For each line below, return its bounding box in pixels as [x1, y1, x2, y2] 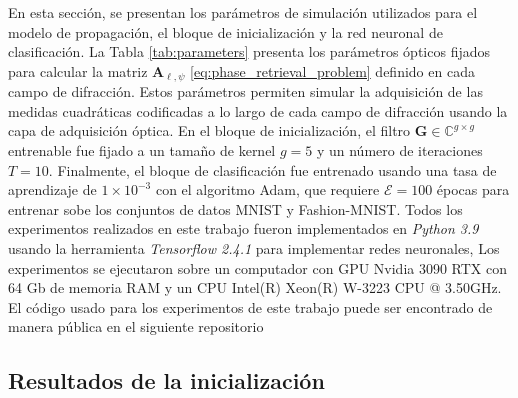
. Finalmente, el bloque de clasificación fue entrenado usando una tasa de [48, 159, 497, 180]
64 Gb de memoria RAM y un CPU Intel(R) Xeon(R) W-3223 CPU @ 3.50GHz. [8, 277, 502, 298]
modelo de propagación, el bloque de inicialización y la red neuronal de [8, 21, 443, 42]
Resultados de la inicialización [8, 365, 325, 396]
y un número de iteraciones [316, 140, 483, 161]
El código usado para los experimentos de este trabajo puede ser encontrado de [8, 296, 493, 317]
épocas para [436, 179, 510, 200]
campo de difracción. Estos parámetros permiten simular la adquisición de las [8, 81, 483, 102]
